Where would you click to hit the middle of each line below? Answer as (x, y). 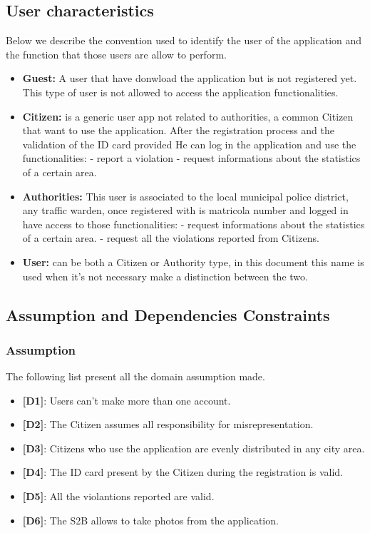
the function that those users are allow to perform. (116, 54)
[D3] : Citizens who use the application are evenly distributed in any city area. (194, 448)
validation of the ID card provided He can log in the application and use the (189, 144)
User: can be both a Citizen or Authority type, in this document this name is (193, 262)
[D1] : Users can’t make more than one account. (127, 400)
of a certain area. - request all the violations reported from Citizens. (171, 238)
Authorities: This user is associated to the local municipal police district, (185, 196)
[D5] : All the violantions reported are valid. (118, 496)
